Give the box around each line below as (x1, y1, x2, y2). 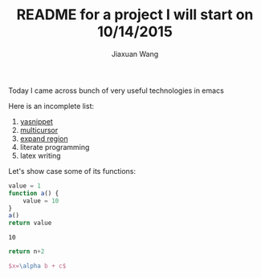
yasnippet (19, 116, 54, 126)
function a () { (8, 189, 59, 197)
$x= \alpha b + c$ (8, 262, 67, 270)
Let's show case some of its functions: (8, 166, 137, 175)
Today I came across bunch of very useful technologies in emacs (8, 86, 225, 95)
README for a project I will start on (16, 6, 254, 24)
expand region (19, 134, 68, 143)
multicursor (19, 125, 59, 135)
